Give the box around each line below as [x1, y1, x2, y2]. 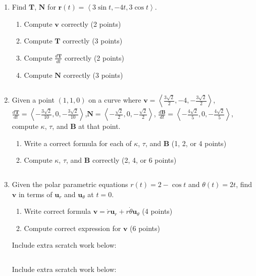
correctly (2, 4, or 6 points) [92, 155, 177, 165]
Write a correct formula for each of [24, 137, 132, 148]
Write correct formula [24, 206, 91, 216]
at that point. [78, 121, 121, 131]
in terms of [18, 189, 53, 199]
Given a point [12, 95, 55, 105]
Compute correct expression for [24, 222, 121, 233]
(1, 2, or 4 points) [171, 137, 227, 148]
